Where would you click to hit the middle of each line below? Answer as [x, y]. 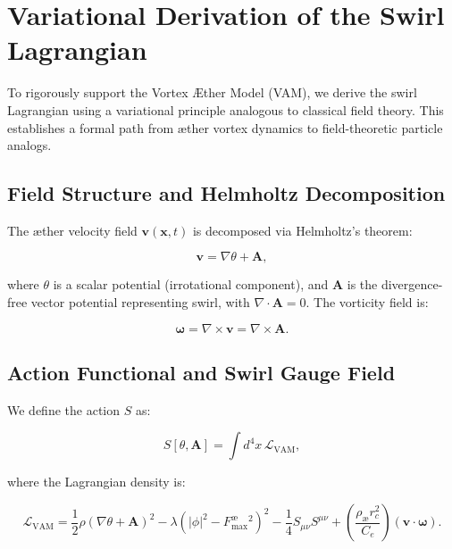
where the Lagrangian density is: [96, 482]
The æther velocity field [72, 230]
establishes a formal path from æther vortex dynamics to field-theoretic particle [225, 127]
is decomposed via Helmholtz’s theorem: [302, 230]
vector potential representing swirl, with [140, 302]
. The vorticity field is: [367, 302]
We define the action [63, 409]
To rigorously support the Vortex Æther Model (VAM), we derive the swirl [212, 92]
